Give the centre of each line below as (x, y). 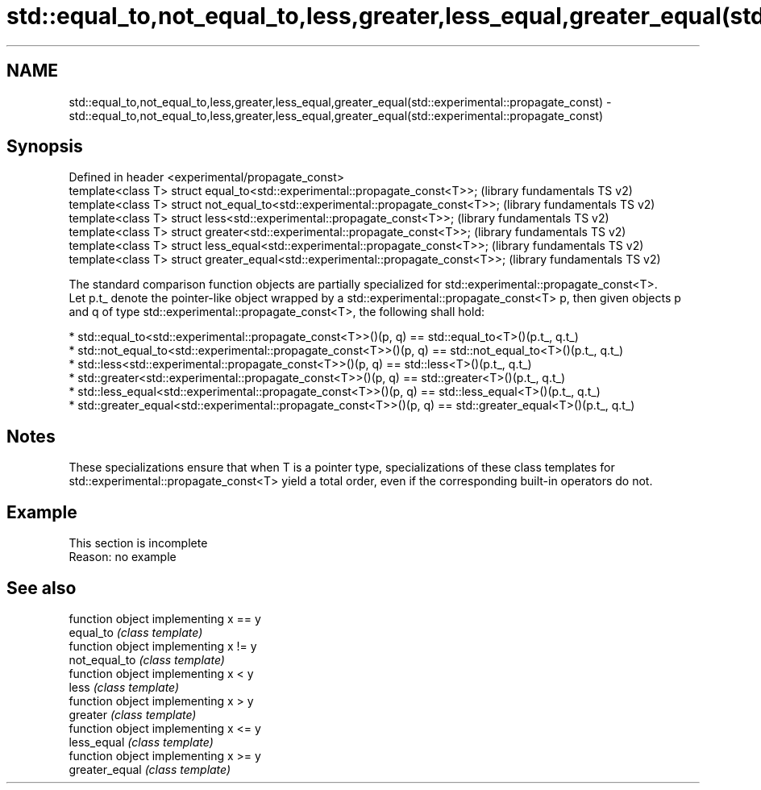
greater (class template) (133, 714)
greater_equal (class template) (150, 769)
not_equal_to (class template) (147, 659)
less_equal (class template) (141, 742)
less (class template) (124, 687)
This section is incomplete (138, 543)
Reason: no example (123, 557)
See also (42, 588)
